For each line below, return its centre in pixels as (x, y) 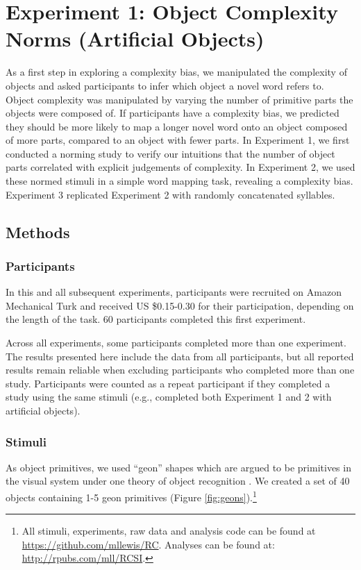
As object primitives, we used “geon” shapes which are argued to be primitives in (178, 467)
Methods (38, 232)
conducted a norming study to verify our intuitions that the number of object (170, 153)
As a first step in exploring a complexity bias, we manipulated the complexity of (176, 72)
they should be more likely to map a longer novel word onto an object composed (177, 126)
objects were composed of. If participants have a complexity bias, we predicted (173, 113)
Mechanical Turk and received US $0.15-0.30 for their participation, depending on (180, 305)
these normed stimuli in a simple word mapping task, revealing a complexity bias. (179, 181)
